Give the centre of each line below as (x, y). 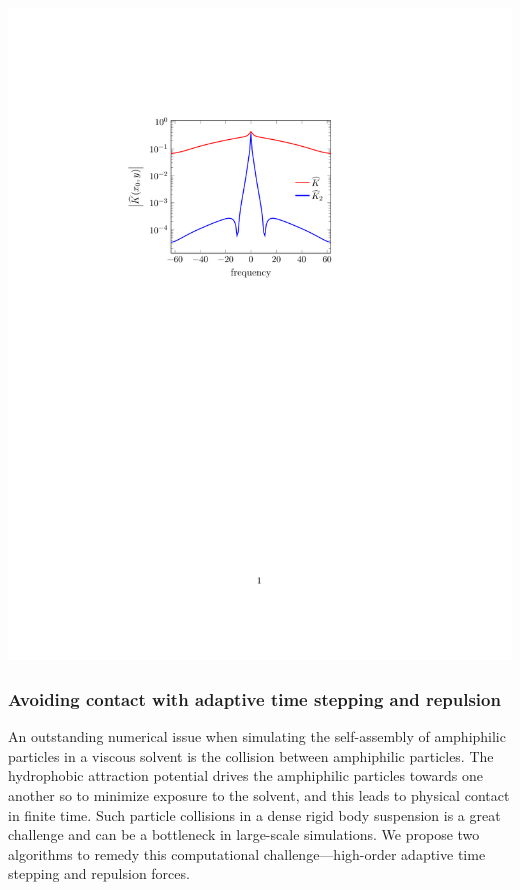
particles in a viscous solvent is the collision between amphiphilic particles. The (251, 755)
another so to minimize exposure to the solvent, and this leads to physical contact (259, 795)
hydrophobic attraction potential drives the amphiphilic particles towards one (245, 775)
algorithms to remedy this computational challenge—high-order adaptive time (247, 853)
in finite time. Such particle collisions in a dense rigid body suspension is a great (254, 814)
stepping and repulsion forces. (99, 873)
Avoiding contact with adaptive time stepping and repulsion (254, 698)
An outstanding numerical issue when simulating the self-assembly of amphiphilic (257, 736)
